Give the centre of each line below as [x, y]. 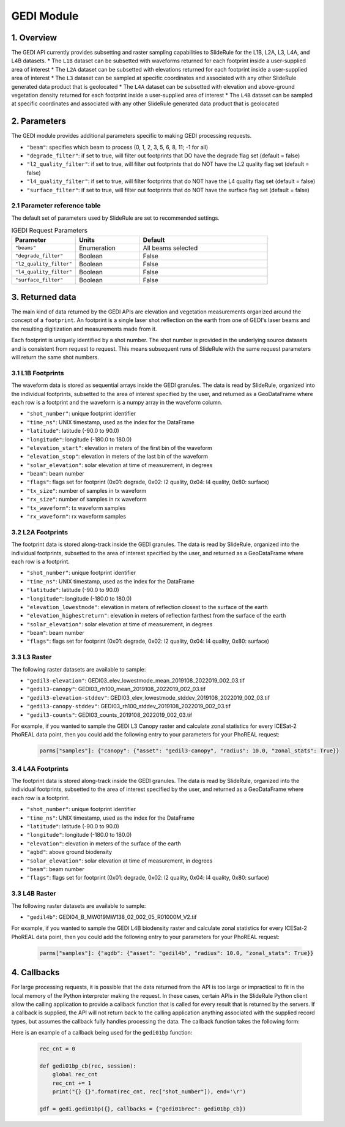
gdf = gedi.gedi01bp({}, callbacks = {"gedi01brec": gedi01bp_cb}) [143, 1109]
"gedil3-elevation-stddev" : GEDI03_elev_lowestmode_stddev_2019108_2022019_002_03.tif [148, 697]
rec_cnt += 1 [72, 1083]
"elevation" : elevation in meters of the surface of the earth [104, 843]
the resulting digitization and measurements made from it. [84, 329]
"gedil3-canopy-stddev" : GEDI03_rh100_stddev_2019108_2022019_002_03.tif [129, 706]
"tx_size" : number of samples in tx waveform [87, 490]
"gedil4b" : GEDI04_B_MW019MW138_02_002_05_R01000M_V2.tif [112, 917]
